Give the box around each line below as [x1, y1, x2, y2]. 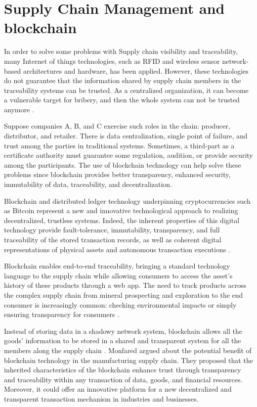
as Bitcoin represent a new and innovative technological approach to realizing [4, 205, 238, 216]
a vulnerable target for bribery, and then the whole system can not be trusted [4, 94, 240, 105]
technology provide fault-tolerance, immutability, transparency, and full [4, 225, 220, 235]
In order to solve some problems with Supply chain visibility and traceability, [4, 46, 238, 56]
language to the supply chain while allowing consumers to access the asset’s [4, 270, 233, 280]
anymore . [4, 104, 34, 114]
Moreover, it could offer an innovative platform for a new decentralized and [4, 384, 232, 394]
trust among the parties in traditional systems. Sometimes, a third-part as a [4, 140, 235, 150]
